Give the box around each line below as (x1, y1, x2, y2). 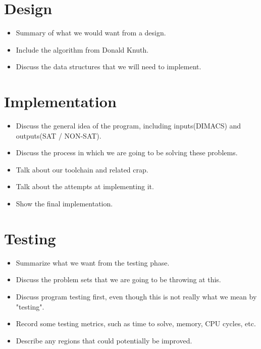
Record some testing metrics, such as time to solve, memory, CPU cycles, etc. (16, 318, 256, 329)
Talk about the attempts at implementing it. (16, 181, 154, 192)
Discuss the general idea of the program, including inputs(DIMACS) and (16, 120, 241, 131)
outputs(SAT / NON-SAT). (16, 130, 101, 141)
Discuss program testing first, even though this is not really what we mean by (16, 291, 257, 301)
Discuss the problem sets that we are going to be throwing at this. (16, 274, 221, 285)
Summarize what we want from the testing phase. (16, 257, 170, 268)
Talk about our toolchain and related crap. (16, 164, 148, 174)
